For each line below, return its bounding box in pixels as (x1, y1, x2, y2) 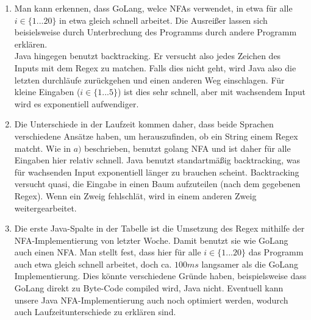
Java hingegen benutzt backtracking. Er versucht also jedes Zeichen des (14, 49, 281, 62)
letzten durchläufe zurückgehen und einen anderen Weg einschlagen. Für (14, 73, 285, 86)
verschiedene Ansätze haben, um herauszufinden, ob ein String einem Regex (14, 129, 298, 142)
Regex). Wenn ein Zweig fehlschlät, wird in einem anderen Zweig (14, 189, 257, 202)
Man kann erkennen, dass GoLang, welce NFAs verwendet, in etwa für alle (14, 2, 293, 14)
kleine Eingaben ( (14, 85, 80, 98)
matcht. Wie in (14, 141, 71, 154)
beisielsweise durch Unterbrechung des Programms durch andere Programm (14, 26, 297, 38)
